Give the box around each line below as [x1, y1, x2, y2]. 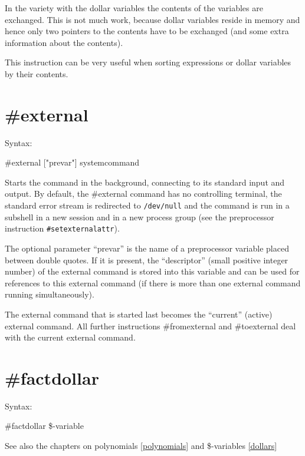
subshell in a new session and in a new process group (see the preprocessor [5, 210, 274, 223]
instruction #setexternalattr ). [5, 222, 120, 234]
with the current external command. [5, 331, 136, 343]
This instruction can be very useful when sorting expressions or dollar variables [5, 56, 291, 68]
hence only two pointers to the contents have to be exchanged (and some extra [5, 25, 289, 37]
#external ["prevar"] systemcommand [5, 156, 140, 168]
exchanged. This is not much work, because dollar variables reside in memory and [5, 13, 300, 25]
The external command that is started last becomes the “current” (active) [5, 308, 273, 320]
